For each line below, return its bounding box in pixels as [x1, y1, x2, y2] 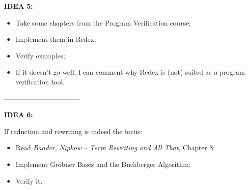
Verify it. [15, 175, 43, 186]
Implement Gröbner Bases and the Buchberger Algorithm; [15, 159, 191, 169]
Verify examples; [15, 50, 65, 60]
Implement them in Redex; [15, 34, 96, 44]
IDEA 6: [4, 109, 33, 120]
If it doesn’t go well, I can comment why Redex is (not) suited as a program [15, 67, 245, 77]
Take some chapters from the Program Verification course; [15, 17, 191, 27]
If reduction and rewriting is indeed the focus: [4, 126, 142, 136]
